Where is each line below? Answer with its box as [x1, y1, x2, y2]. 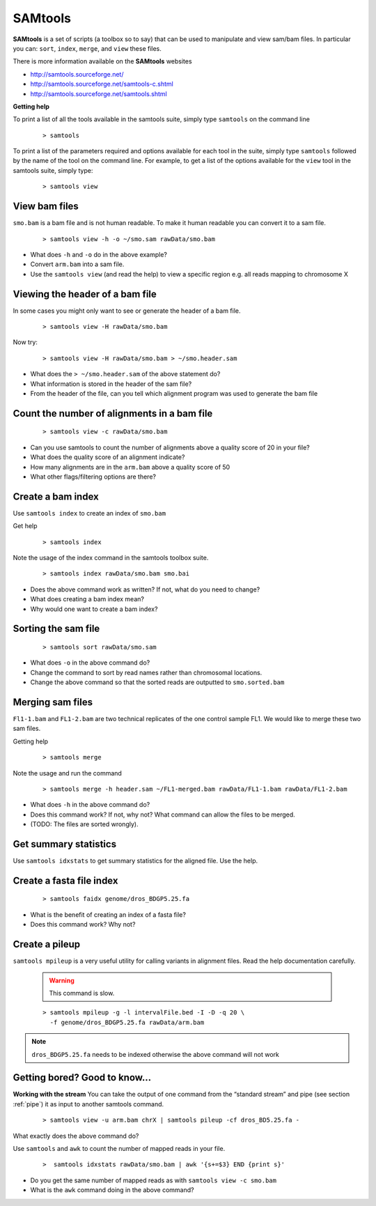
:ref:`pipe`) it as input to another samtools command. [13, 1099, 164, 1108]
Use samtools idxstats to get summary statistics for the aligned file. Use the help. [13, 857, 258, 865]
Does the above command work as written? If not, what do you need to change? [30, 585, 260, 594]
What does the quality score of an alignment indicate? [30, 453, 185, 461]
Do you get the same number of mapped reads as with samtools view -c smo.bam [30, 1176, 276, 1184]
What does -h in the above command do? [30, 801, 150, 809]
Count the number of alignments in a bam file [13, 408, 213, 419]
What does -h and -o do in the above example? [30, 250, 167, 258]
